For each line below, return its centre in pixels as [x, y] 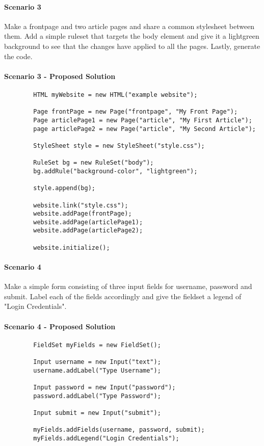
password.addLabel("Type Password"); [97, 396]
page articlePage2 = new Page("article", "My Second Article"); [144, 129]
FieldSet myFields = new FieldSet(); [97, 345]
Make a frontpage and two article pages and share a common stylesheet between [129, 26]
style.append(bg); [64, 188]
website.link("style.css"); [81, 205]
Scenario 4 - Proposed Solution [60, 326]
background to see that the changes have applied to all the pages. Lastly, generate [132, 46]
